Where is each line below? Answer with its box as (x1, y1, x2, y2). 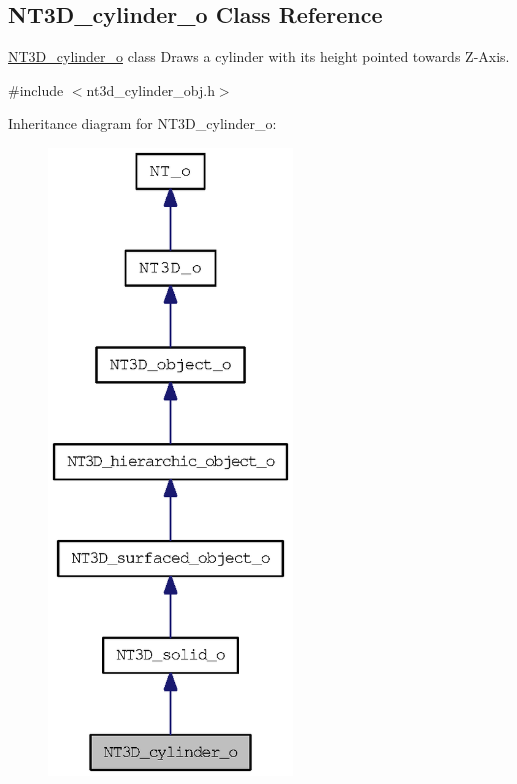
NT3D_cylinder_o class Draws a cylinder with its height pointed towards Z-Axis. (8, 46, 510, 67)
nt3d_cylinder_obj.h (86, 79, 215, 100)
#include (8, 79, 64, 100)
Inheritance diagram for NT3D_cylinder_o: (8, 113, 277, 134)
